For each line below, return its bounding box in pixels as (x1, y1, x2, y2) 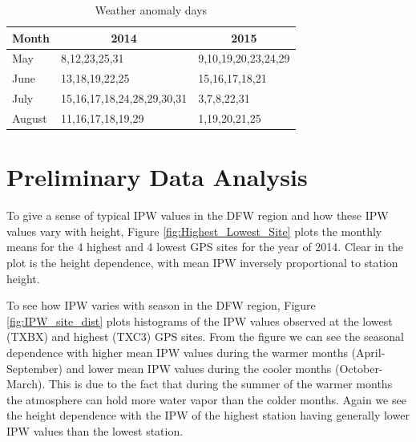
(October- (334, 359, 383, 376)
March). (6, 375, 46, 392)
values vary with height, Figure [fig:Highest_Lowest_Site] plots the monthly (6, 222, 382, 239)
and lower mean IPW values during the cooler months (66, 359, 332, 376)
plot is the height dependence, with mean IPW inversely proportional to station (6, 253, 398, 270)
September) (6, 359, 63, 376)
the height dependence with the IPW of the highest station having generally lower (6, 407, 410, 424)
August (12, 109, 47, 126)
